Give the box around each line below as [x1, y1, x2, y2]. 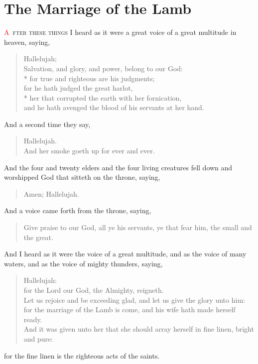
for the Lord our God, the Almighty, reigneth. [23, 285, 164, 295]
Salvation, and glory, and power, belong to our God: [23, 63, 183, 73]
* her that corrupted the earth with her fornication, [23, 92, 182, 103]
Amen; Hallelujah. [23, 188, 79, 199]
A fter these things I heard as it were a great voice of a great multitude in [4, 27, 237, 37]
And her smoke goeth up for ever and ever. [23, 145, 155, 156]
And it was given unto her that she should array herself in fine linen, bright [23, 324, 254, 334]
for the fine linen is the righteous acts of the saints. [4, 350, 160, 361]
